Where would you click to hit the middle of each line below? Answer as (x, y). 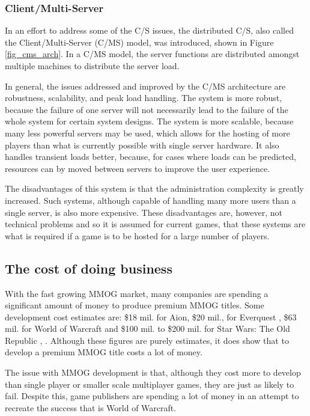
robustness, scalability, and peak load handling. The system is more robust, (144, 98)
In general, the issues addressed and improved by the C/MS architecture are (145, 86)
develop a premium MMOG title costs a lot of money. (104, 352)
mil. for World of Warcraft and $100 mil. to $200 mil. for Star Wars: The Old (147, 329)
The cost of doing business (89, 268)
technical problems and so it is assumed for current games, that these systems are (155, 224)
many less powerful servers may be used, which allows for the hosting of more (147, 133)
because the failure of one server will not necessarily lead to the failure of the (147, 109)
